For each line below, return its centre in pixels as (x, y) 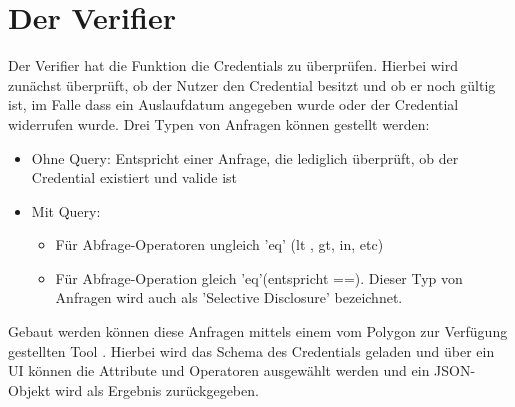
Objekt (29, 389)
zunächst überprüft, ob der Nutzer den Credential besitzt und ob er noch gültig (252, 84)
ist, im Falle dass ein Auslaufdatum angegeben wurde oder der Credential (233, 104)
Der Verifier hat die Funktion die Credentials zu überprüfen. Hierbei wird (233, 65)
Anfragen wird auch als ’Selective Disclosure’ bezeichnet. (229, 297)
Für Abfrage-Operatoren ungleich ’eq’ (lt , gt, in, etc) (219, 244)
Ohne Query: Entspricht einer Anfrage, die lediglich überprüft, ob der (245, 157)
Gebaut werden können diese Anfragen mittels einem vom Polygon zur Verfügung (258, 331)
